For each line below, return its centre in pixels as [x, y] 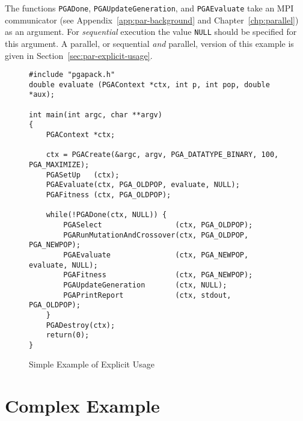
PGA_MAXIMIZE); [59, 165]
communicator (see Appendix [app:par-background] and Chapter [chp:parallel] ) [152, 20]
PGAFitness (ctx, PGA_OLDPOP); [109, 195]
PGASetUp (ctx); [83, 175]
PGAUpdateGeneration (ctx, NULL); [145, 285]
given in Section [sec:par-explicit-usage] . [79, 55]
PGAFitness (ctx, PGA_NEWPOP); [158, 275]
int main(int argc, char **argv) [96, 115]
